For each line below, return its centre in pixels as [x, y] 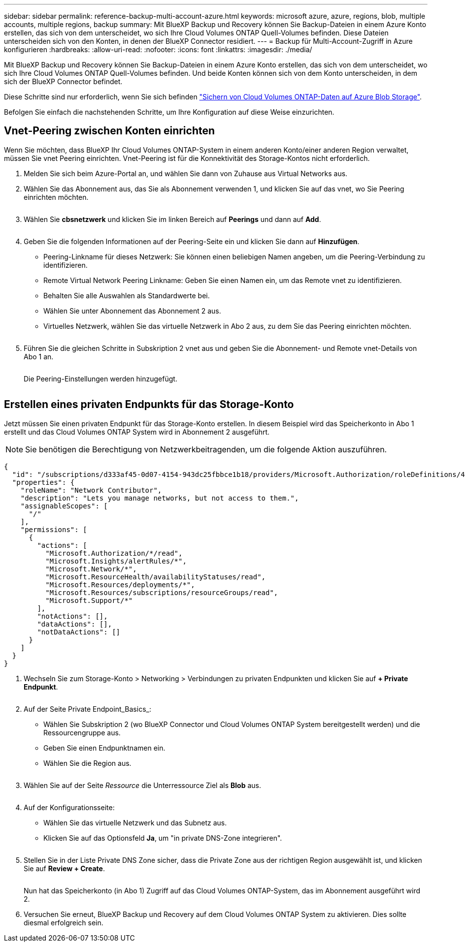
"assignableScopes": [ [64, 506]
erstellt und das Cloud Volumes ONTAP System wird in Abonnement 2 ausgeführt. [137, 432]
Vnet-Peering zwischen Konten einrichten [110, 131]
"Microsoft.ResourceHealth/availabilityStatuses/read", [156, 577]
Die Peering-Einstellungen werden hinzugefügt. [100, 378]
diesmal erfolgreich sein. [64, 922]
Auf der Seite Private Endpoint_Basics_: [87, 709]
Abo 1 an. [39, 356]
